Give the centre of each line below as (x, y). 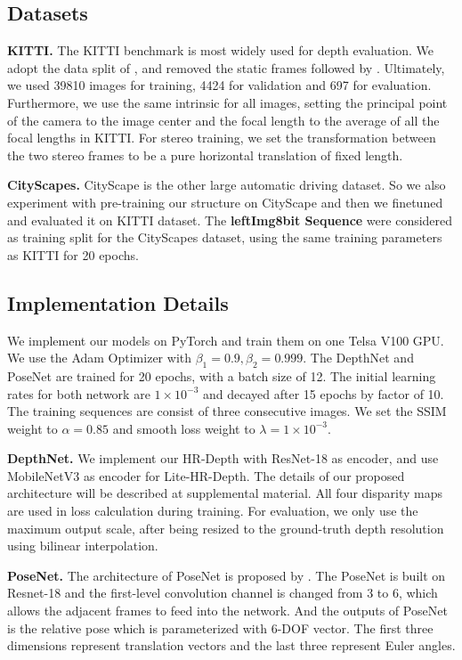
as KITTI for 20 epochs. (73, 254)
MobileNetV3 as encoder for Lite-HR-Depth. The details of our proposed (206, 475)
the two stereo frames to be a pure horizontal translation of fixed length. (205, 155)
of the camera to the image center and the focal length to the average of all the (223, 120)
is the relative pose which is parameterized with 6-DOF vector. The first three (220, 627)
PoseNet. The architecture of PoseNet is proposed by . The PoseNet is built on (227, 575)
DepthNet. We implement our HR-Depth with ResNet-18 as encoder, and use (223, 458)
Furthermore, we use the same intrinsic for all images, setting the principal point (227, 102)
